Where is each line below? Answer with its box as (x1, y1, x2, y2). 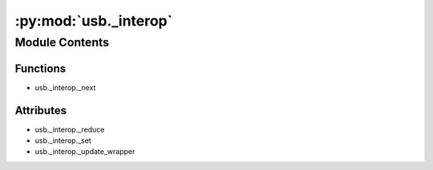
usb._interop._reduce (34, 125, 105, 134)
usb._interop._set (34, 136, 91, 145)
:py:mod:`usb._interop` (14, 12, 172, 30)
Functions (14, 61, 67, 75)
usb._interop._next (34, 82, 96, 92)
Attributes (14, 104, 67, 117)
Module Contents (14, 35, 110, 49)
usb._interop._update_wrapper (34, 147, 136, 156)
